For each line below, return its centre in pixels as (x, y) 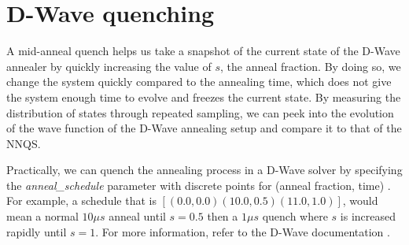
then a (223, 216)
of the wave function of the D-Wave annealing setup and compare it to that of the (204, 128)
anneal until (137, 216)
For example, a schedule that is (81, 200)
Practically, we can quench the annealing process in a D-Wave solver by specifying (204, 170)
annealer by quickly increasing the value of (109, 66)
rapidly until (37, 231)
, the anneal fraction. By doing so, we (310, 66)
